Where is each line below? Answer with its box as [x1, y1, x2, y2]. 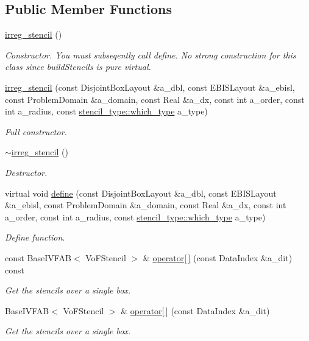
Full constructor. [5, 125, 67, 138]
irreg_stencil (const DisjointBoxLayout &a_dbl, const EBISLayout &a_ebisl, [5, 80, 295, 93]
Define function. [5, 231, 65, 244]
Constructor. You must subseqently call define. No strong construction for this [5, 48, 296, 61]
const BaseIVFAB [5, 251, 71, 264]
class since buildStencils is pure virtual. [5, 60, 151, 73]
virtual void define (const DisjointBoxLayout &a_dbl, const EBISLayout [5, 186, 277, 199]
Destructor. [5, 166, 48, 178]
